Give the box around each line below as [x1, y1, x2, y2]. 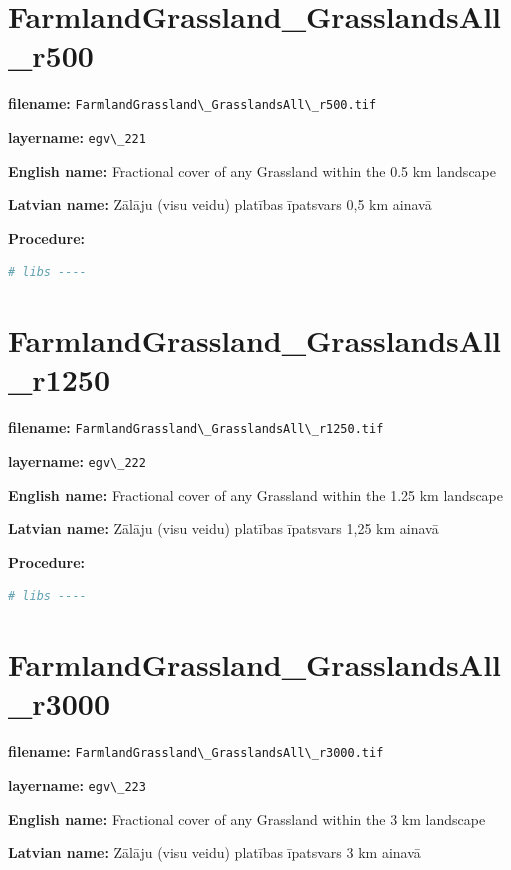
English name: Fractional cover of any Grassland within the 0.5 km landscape [8, 160, 496, 181]
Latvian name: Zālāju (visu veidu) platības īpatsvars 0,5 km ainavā [8, 194, 432, 215]
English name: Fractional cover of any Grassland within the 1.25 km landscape [8, 484, 503, 505]
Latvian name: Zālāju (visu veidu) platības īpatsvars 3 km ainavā [8, 842, 421, 863]
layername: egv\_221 [8, 126, 146, 147]
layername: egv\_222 [8, 450, 146, 471]
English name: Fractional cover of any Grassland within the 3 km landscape [8, 808, 486, 829]
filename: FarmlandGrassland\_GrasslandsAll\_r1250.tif [8, 417, 384, 438]
